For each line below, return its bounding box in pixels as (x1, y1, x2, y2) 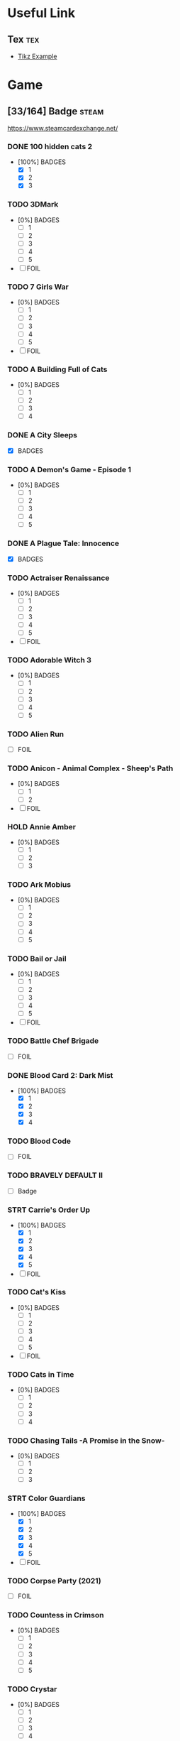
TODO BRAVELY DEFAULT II (7, 1170, 103, 1180)
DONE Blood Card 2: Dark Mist (7, 1070, 113, 1080)
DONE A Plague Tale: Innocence (7, 538, 120, 548)
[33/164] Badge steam (7, 105, 104, 117)
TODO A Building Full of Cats (7, 364, 108, 374)
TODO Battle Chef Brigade (7, 1036, 99, 1046)
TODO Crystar (7, 1684, 57, 1694)
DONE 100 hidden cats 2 (7, 141, 93, 151)
